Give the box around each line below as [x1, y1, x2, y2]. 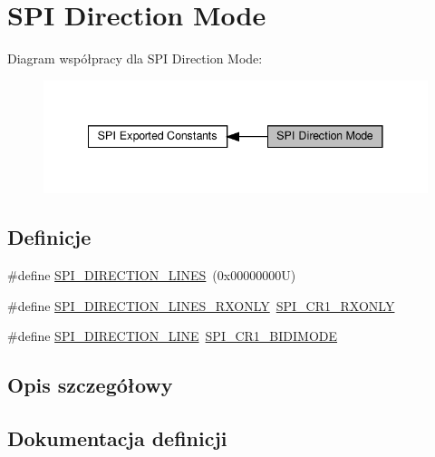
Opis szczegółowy [7, 371, 173, 399]
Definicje [7, 223, 92, 251]
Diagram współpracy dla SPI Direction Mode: [7, 49, 263, 68]
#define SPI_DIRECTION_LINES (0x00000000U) [7, 266, 296, 285]
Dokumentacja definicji [7, 424, 227, 452]
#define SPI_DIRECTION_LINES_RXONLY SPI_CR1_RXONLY [7, 296, 395, 315]
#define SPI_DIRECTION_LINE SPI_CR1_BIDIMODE [7, 326, 338, 345]
